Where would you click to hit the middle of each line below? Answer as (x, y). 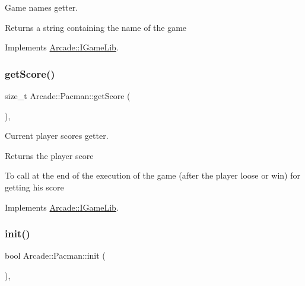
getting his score (34, 187)
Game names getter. (42, 7)
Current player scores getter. (57, 136)
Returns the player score (49, 155)
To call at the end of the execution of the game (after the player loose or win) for (152, 175)
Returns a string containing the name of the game (96, 27)
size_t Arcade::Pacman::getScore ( (68, 96)
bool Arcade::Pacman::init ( (55, 255)
